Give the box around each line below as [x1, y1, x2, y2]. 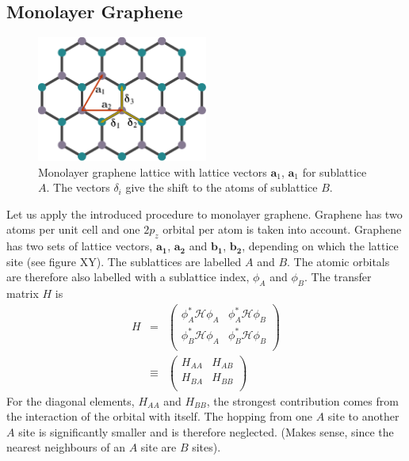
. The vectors [46, 179, 110, 196]
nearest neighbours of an [6, 439, 125, 455]
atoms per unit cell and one [6, 221, 140, 238]
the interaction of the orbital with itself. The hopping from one [6, 408, 313, 425]
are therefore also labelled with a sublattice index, [6, 269, 250, 285]
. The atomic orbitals [287, 253, 390, 269]
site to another [327, 408, 399, 425]
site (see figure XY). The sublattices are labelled [6, 253, 242, 269]
